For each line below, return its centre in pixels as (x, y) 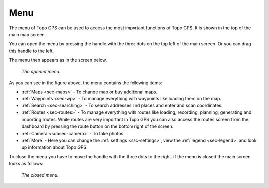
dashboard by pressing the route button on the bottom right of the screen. (98, 126)
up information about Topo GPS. (55, 147)
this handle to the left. (32, 51)
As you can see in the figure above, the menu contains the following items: (86, 83)
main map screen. (28, 34)
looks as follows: (26, 164)
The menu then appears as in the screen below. (58, 60)
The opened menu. (41, 71)
